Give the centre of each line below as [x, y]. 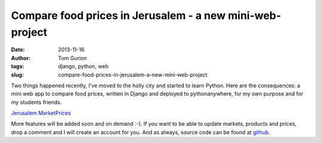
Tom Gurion [72, 58]
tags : [18, 66]
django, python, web [83, 66]
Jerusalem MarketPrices [41, 113]
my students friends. [36, 102]
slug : [17, 75]
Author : [21, 58]
